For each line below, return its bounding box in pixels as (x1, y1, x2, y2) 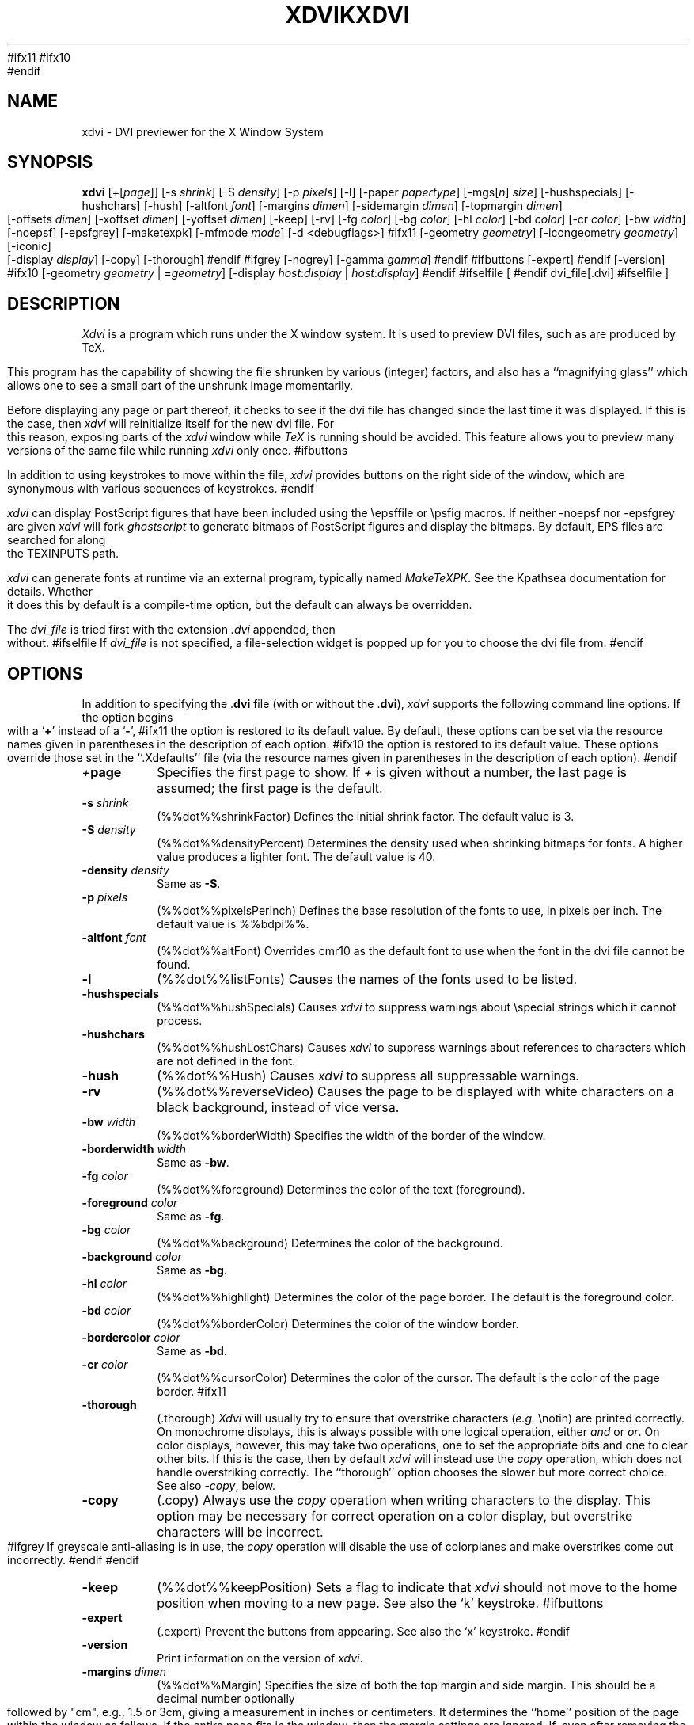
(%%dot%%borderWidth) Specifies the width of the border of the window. (157, 1129, 546, 1143)
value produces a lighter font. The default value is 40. (157, 850, 436, 864)
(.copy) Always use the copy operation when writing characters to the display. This (157, 1492, 650, 1509)
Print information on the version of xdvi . (157, 1651, 363, 1666)
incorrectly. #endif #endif (7, 1553, 139, 1567)
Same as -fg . (157, 1209, 225, 1224)
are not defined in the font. (157, 1054, 296, 1068)
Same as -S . (157, 877, 221, 891)
